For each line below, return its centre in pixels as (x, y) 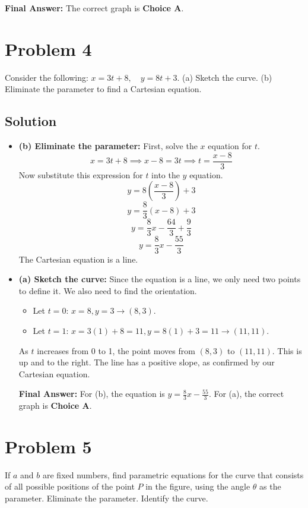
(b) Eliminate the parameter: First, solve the (108, 146)
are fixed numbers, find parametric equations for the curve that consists (173, 474)
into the (166, 174)
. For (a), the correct (246, 394)
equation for (230, 146)
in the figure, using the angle (198, 486)
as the (270, 486)
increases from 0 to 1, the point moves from (116, 350)
